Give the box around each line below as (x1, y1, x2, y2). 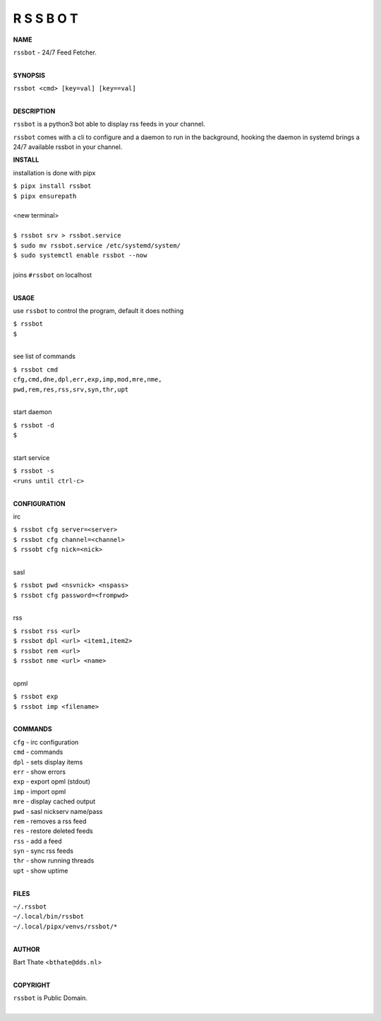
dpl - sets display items (13, 757, 83, 766)
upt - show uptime (13, 866, 68, 875)
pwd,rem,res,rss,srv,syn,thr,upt (13, 385, 129, 394)
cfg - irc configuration (13, 738, 79, 746)
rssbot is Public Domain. (13, 993, 88, 1003)
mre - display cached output (13, 797, 96, 805)
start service (13, 454, 50, 462)
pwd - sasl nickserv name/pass (13, 807, 103, 815)
